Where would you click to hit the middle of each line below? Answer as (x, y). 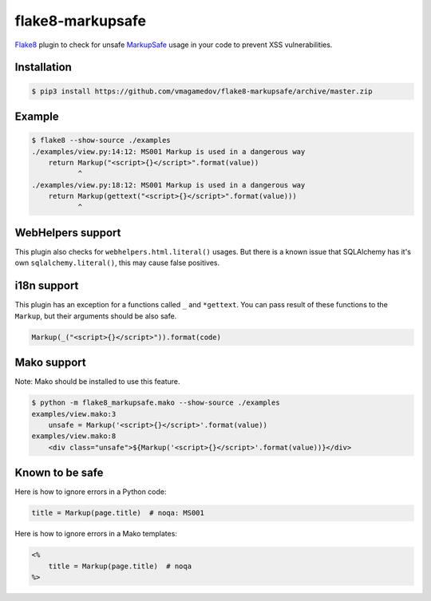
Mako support (51, 363)
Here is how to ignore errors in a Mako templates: (96, 534)
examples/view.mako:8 (74, 436)
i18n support (47, 286)
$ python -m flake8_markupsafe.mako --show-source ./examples (156, 403)
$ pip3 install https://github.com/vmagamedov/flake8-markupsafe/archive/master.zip (202, 91)
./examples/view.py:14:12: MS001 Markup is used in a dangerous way (168, 151)
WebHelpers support (68, 233)
